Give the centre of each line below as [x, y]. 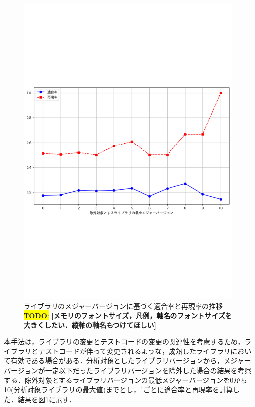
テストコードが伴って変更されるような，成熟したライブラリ [134, 351]
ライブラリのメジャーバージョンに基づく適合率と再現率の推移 [123, 305]
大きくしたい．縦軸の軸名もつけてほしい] [90, 325]
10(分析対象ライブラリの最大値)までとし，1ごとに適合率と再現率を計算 [118, 390]
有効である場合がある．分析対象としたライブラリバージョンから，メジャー [131, 361]
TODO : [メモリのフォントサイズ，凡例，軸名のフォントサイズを [128, 315]
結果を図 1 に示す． [47, 399]
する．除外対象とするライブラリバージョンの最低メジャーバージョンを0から [126, 380]
